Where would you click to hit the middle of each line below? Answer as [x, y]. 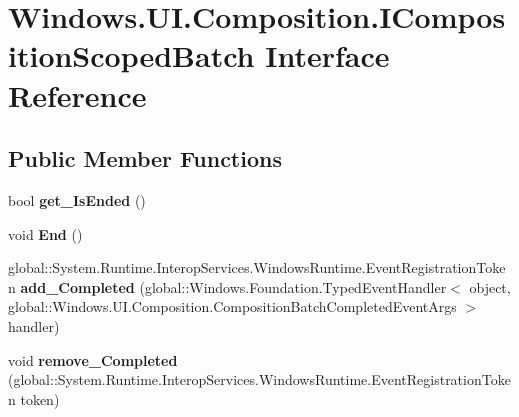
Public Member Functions [145, 158]
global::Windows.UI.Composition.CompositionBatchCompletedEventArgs [232, 306]
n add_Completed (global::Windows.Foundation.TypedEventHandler [227, 286]
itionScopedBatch [131, 55]
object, [490, 286]
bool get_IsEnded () [77, 199]
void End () [45, 233]
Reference [77, 94]
